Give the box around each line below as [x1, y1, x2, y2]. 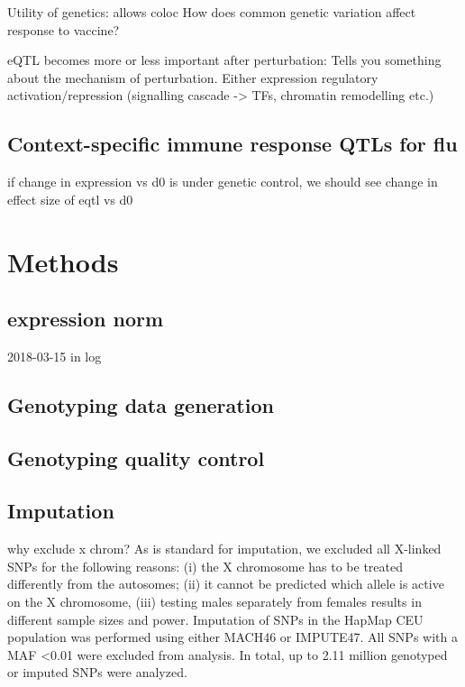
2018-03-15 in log [7, 346, 102, 365]
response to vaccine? [7, 20, 120, 39]
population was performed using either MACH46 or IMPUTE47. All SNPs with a [7, 627, 458, 646]
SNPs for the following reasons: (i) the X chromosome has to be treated [7, 556, 403, 575]
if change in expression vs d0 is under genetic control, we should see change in [7, 172, 438, 191]
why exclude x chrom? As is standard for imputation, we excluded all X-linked [7, 539, 442, 558]
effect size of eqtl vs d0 [7, 189, 133, 208]
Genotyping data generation [7, 390, 274, 418]
